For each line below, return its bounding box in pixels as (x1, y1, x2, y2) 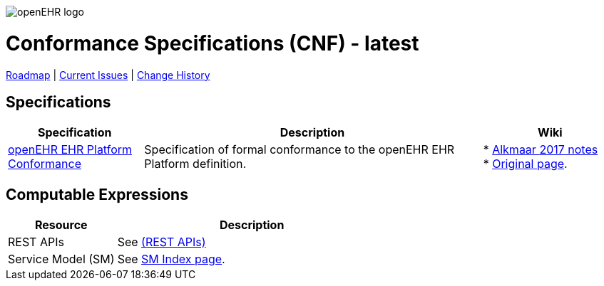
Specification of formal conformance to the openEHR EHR (144, 142, 455, 157)
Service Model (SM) (8, 252, 115, 267)
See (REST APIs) (117, 235, 206, 250)
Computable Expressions (6, 185, 188, 203)
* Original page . (483, 157, 568, 171)
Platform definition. (144, 157, 247, 171)
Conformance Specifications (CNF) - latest (6, 31, 419, 55)
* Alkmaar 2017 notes (483, 142, 598, 157)
